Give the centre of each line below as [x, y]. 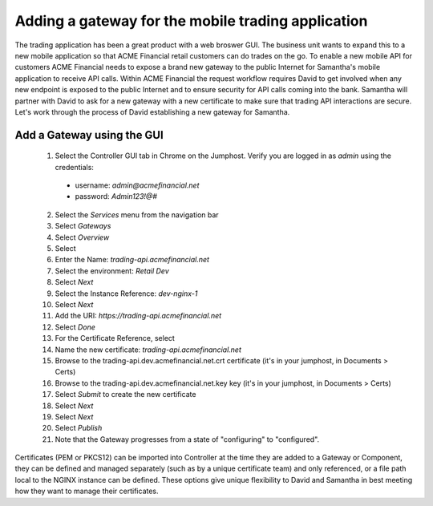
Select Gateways [83, 226]
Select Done [75, 327]
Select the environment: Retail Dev [112, 271]
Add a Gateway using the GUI [89, 135]
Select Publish [79, 428]
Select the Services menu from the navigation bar [137, 215]
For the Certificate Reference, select [115, 338]
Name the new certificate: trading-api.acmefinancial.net [148, 350]
